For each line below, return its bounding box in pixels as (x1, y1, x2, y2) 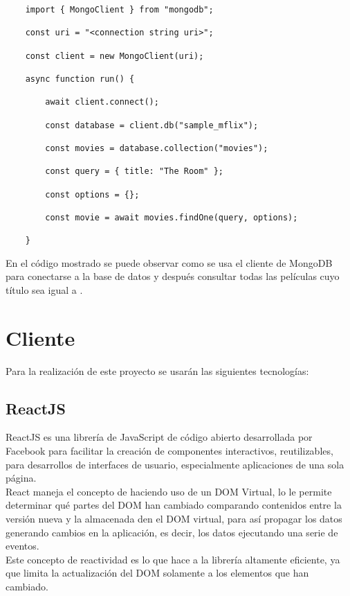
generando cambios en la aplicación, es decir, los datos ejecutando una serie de (6, 525, 338, 539)
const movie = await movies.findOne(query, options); (45, 212, 298, 222)
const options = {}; (45, 189, 140, 200)
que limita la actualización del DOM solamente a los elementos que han (6, 566, 309, 580)
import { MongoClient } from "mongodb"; (25, 5, 214, 15)
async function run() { (25, 73, 135, 84)
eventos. (6, 538, 39, 553)
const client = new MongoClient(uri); (25, 51, 204, 61)
